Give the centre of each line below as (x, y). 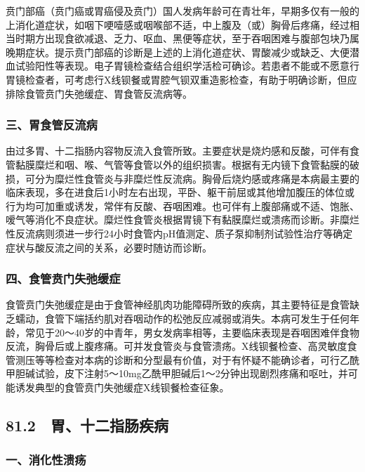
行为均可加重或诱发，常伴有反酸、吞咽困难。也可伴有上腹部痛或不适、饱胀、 (182, 205)
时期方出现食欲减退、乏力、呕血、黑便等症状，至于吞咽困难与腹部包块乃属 (187, 38)
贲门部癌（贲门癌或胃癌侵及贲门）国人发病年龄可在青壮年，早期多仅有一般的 (182, 11)
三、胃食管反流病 (52, 125)
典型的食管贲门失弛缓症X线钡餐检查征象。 (132, 387)
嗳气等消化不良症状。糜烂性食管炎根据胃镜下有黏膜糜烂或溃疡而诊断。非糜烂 (182, 219)
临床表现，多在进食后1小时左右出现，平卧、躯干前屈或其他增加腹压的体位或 (180, 192)
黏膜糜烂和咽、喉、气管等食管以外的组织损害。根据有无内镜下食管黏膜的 (182, 164)
